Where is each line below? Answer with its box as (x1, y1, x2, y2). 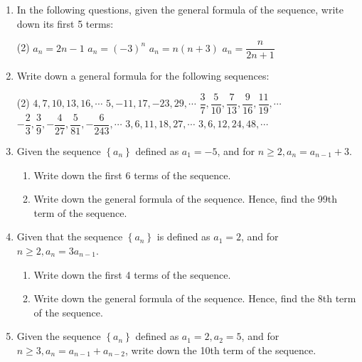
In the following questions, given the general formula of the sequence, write (16, 2, 344, 16)
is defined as (156, 229, 211, 244)
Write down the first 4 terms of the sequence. (33, 267, 231, 282)
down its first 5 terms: (16, 16, 114, 31)
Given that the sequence (16, 229, 123, 244)
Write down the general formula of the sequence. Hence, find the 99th (33, 191, 338, 206)
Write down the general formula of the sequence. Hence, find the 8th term (33, 291, 356, 306)
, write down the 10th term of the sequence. (125, 342, 316, 357)
